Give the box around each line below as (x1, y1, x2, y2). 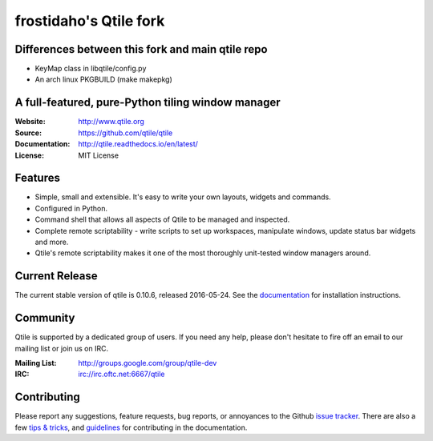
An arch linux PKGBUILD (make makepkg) (34, 74, 172, 84)
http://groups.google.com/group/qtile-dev (78, 358, 217, 367)
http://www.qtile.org (78, 117, 144, 126)
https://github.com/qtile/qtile (78, 128, 173, 138)
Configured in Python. (34, 203, 108, 213)
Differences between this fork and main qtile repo (14, 42, 268, 56)
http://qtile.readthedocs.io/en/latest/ (78, 139, 198, 149)
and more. (34, 237, 69, 247)
